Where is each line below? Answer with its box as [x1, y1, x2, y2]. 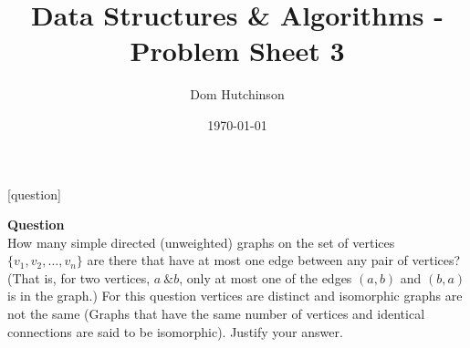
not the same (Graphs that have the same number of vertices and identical [7, 304, 425, 323]
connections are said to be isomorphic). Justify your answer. [7, 322, 343, 341]
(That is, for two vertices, [7, 268, 151, 287]
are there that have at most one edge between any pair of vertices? [87, 251, 461, 270]
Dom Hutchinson [190, 85, 285, 104]
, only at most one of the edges [179, 268, 352, 287]
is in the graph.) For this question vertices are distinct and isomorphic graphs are [7, 286, 463, 305]
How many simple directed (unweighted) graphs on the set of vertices [7, 232, 395, 251]
